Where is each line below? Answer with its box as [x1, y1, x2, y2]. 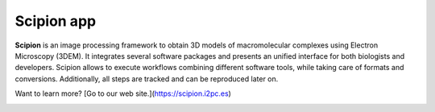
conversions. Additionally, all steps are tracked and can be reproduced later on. [14, 73, 279, 84]
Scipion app [14, 12, 97, 30]
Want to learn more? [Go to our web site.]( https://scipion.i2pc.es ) [14, 89, 231, 98]
